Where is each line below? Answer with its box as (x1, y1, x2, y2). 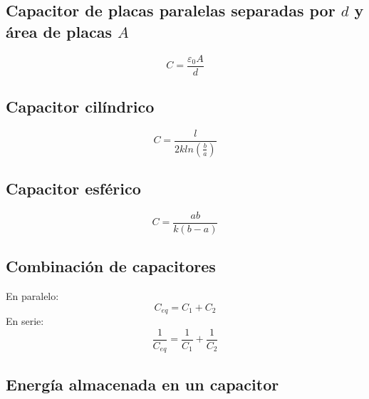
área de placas (6, 20, 112, 42)
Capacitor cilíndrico (6, 95, 155, 118)
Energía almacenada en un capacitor (6, 373, 279, 395)
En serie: (6, 313, 44, 328)
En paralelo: (6, 289, 59, 304)
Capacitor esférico (6, 177, 141, 199)
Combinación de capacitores (6, 255, 216, 277)
